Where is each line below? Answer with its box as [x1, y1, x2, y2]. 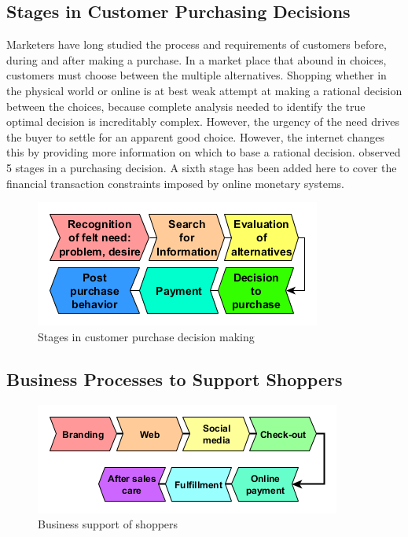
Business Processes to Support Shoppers [6, 366, 343, 391]
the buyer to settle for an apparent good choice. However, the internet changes [6, 128, 384, 145]
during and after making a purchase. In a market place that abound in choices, [6, 51, 387, 68]
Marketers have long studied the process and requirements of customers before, [6, 36, 387, 53]
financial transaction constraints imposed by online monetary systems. [6, 175, 344, 191]
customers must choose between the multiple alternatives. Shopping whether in [6, 67, 387, 83]
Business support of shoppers [38, 516, 178, 532]
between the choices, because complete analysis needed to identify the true [6, 97, 366, 114]
